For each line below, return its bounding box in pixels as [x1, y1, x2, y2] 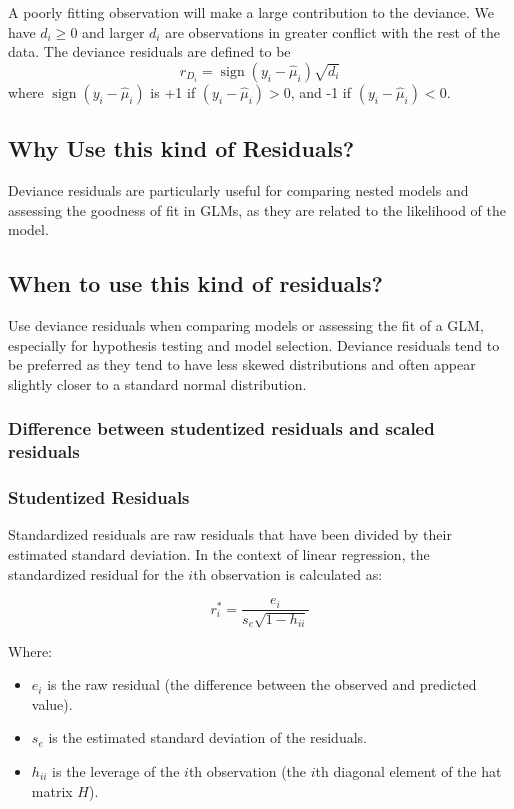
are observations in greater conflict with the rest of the [165, 21, 500, 42]
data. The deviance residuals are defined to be [8, 41, 291, 62]
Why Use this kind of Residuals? [8, 133, 355, 164]
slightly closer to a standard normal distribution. [8, 373, 307, 394]
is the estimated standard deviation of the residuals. [48, 727, 367, 748]
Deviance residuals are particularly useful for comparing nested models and [8, 179, 469, 200]
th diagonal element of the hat [315, 760, 502, 781]
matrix [31, 780, 73, 801]
